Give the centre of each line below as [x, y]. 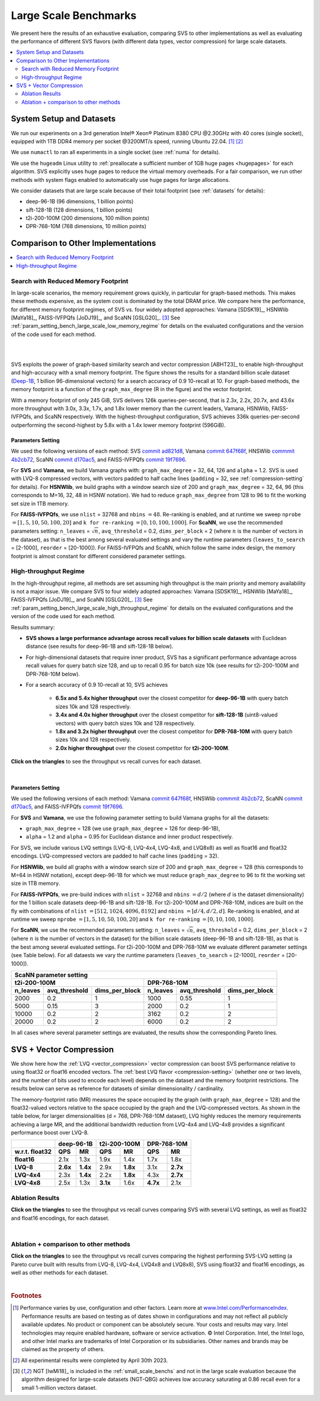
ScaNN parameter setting [51, 975]
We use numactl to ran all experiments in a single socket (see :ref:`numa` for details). [116, 152]
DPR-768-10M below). [53, 674]
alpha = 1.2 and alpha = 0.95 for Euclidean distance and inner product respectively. [129, 837]
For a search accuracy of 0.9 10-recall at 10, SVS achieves [97, 685]
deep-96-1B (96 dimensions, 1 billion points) [80, 201]
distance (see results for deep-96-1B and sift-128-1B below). [100, 647]
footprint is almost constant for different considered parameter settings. [99, 556]
